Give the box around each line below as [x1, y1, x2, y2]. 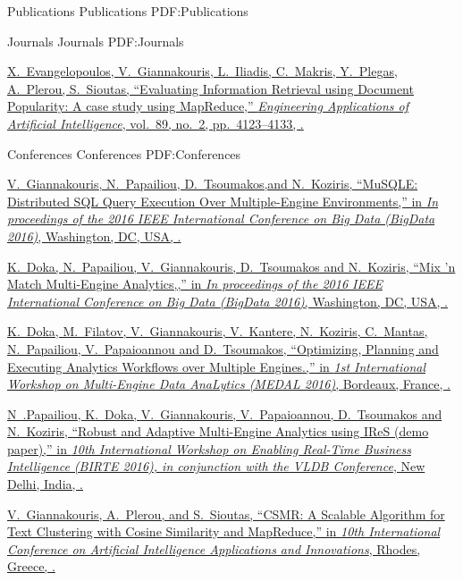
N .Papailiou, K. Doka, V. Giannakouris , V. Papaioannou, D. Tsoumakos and [7, 404, 442, 423]
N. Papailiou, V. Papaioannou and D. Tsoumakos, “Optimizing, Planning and [7, 339, 439, 358]
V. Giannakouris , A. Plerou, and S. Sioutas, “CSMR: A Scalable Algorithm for [7, 504, 445, 523]
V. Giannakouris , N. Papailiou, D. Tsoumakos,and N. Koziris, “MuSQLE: [7, 174, 418, 193]
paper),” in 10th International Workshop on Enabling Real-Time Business [7, 439, 411, 458]
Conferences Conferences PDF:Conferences [7, 144, 241, 163]
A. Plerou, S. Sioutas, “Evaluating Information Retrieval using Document [7, 79, 414, 97]
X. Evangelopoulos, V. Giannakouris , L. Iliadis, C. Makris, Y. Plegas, [7, 62, 398, 80]
